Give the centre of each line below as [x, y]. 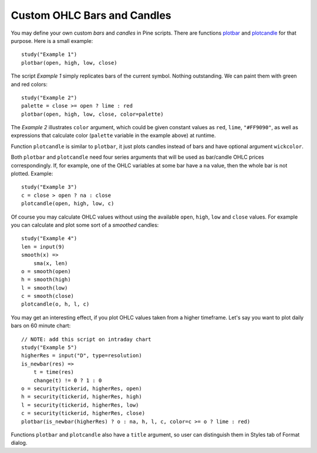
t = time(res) [54, 372]
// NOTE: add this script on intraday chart [87, 339]
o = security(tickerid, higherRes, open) [82, 389]
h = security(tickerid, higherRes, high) [82, 397]
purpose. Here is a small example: [52, 41]
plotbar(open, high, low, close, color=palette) [92, 114]
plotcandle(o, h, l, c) [55, 304]
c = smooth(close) [48, 296]
